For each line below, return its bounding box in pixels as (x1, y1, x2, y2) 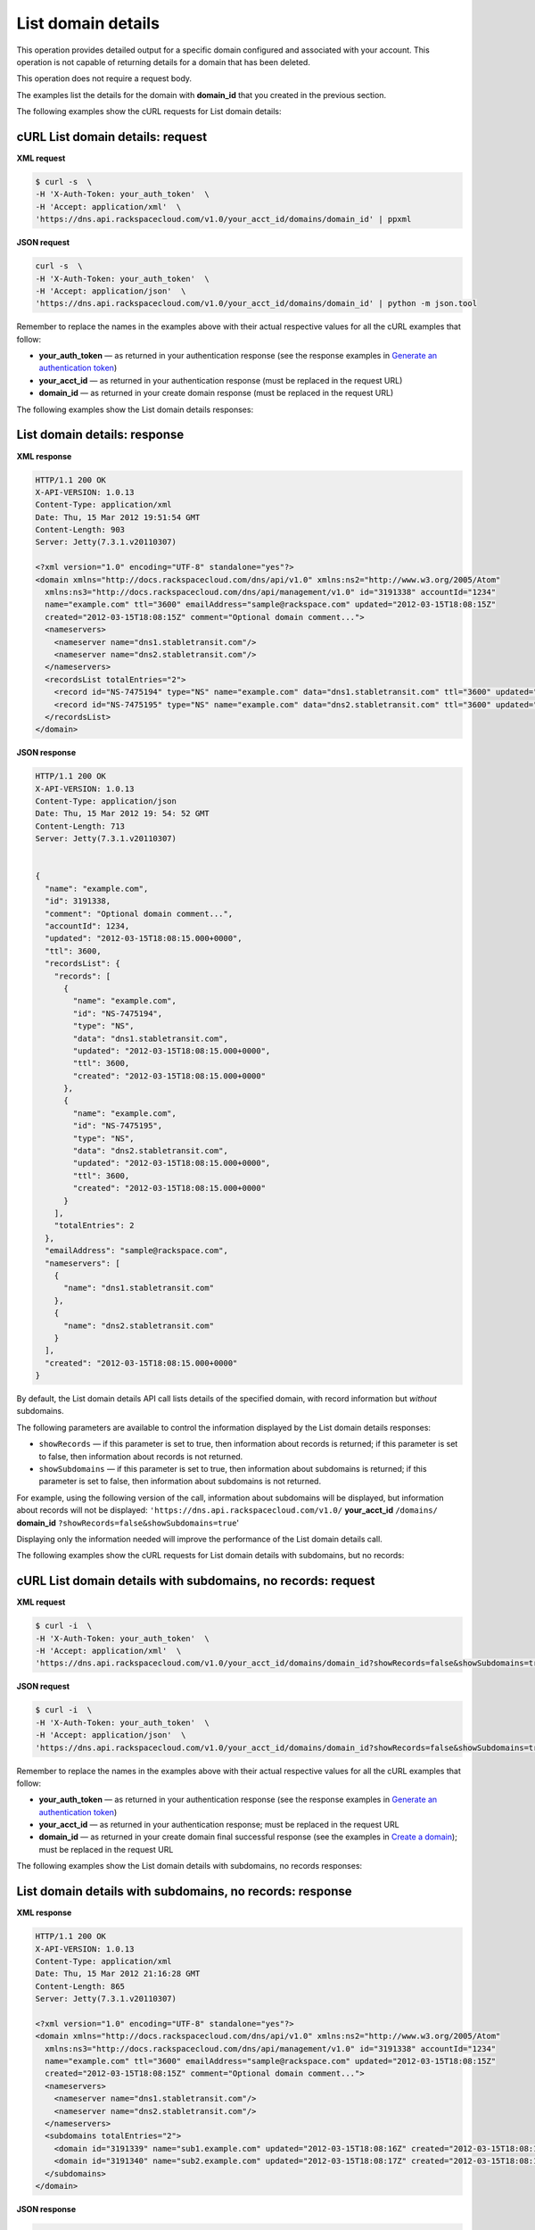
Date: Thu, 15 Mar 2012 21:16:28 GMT (35, 1969, 201, 1979)
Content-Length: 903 (35, 524, 125, 535)
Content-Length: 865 (35, 1981, 125, 1991)
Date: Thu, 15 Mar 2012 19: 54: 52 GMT (35, 808, 210, 819)
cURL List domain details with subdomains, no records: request (16, 1573, 375, 1589)
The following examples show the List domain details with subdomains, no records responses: (16, 1861, 363, 1871)
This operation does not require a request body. (16, 73, 192, 84)
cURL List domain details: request (16, 129, 208, 145)
